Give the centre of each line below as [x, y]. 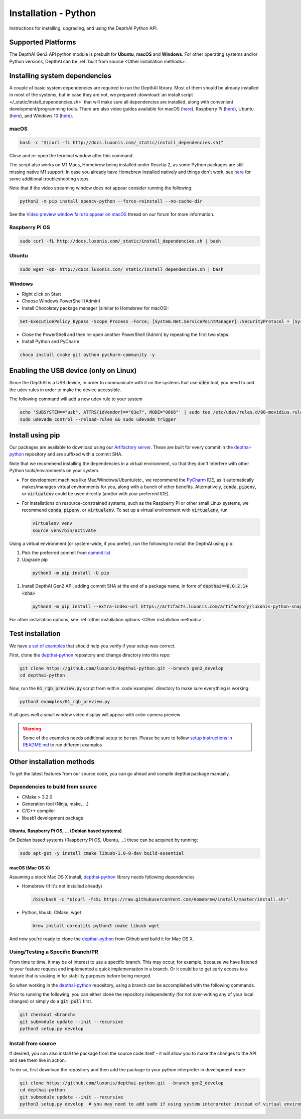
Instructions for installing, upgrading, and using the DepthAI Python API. [84, 28]
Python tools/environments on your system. [54, 471]
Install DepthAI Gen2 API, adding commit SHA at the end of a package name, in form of [112, 586]
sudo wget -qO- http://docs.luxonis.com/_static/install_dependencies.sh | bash [122, 269]
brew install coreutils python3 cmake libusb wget [96, 926]
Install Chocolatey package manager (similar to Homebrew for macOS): [95, 308]
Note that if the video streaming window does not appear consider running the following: [101, 188]
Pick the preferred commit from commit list [66, 552]
